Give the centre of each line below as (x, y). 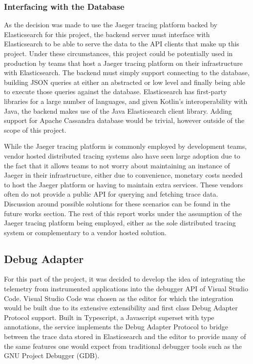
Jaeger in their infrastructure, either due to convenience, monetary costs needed (123, 175)
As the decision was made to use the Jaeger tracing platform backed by (111, 25)
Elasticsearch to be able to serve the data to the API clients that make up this (122, 44)
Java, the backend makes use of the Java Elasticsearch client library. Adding (118, 111)
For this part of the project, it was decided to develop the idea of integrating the (125, 279)
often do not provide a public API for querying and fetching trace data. (111, 194)
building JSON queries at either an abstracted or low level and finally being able (125, 82)
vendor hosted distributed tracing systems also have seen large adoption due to (122, 155)
